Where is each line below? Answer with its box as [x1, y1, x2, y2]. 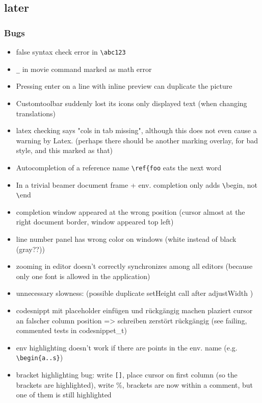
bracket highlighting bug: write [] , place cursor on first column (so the [16, 369, 238, 380]
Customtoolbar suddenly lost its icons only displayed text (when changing [16, 97, 247, 108]
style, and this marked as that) [16, 145, 113, 156]
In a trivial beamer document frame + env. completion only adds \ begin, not [16, 179, 258, 190]
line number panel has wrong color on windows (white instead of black [16, 234, 237, 244]
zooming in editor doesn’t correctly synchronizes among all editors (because [16, 261, 253, 271]
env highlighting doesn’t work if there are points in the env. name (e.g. [16, 342, 238, 352]
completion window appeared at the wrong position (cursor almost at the [16, 206, 245, 217]
